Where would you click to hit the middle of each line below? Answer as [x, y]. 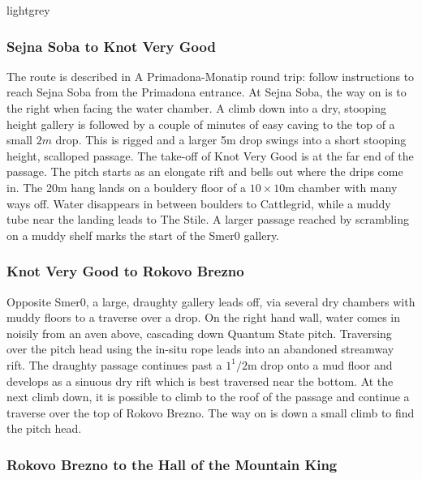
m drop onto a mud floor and [320, 364]
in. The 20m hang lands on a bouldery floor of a [126, 187]
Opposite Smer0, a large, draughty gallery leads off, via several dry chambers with [211, 301]
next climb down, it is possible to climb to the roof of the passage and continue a [208, 397]
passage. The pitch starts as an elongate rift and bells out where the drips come [205, 171]
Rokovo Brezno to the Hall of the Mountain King [172, 464]
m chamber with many [341, 187]
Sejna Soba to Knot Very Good [111, 46]
